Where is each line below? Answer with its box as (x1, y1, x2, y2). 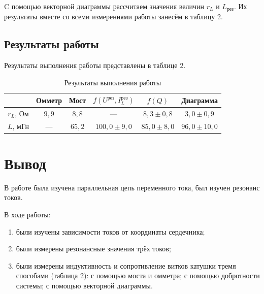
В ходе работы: (4, 209, 51, 219)
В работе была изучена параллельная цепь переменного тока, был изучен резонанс (4, 182, 260, 192)
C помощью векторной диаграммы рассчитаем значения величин (4, 1, 205, 11)
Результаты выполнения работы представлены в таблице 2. (4, 60, 186, 71)
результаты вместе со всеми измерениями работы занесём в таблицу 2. (4, 11, 223, 22)
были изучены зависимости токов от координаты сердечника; (16, 226, 205, 237)
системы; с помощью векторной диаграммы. (16, 280, 153, 290)
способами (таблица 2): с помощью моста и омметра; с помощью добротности (16, 270, 260, 281)
